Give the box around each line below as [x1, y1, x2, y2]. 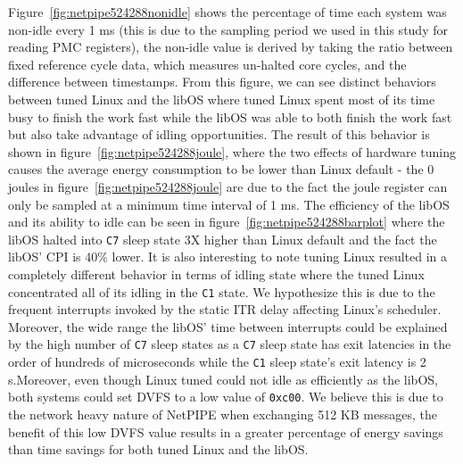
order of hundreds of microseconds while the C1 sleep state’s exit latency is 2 [8, 352, 426, 371]
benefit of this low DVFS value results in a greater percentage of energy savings [8, 422, 443, 441]
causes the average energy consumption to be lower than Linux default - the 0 [8, 160, 434, 178]
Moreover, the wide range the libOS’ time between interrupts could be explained [8, 317, 448, 336]
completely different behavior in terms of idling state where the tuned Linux [8, 264, 425, 283]
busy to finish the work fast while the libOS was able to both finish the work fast [8, 107, 452, 126]
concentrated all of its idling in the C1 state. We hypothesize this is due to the [8, 282, 435, 301]
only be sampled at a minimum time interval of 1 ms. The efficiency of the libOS [8, 195, 450, 213]
